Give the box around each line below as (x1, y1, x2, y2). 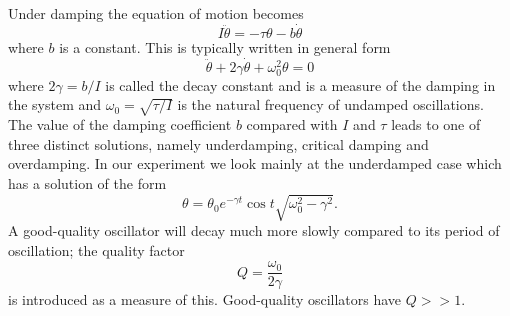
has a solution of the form (8, 172, 167, 193)
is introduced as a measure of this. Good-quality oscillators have (8, 289, 402, 310)
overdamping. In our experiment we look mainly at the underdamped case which (8, 153, 502, 174)
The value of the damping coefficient (8, 114, 232, 135)
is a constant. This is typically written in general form (59, 36, 391, 57)
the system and (8, 94, 102, 115)
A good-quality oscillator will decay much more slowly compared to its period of (8, 220, 500, 241)
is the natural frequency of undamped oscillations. (177, 94, 484, 115)
